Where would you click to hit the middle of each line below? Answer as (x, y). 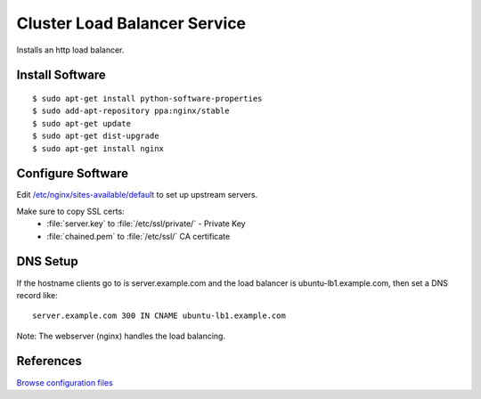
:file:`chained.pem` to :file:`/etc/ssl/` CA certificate (139, 236)
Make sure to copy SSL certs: (70, 211)
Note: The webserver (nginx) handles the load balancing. (121, 336)
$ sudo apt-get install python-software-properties (147, 98)
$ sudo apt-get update (82, 123)
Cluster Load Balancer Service (131, 23)
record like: (37, 295)
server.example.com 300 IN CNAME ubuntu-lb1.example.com (159, 316)
